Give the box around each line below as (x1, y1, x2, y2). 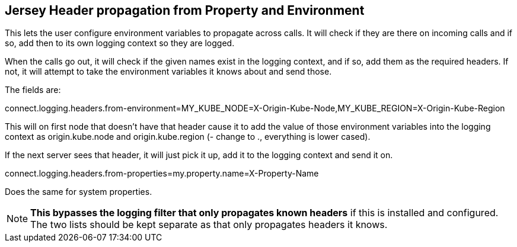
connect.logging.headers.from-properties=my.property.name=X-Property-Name (5, 168, 319, 179)
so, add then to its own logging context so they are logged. (5, 38, 235, 49)
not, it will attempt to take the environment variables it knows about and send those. (5, 66, 332, 77)
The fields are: (5, 85, 61, 95)
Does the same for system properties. (5, 187, 152, 197)
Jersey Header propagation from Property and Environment (5, 3, 365, 18)
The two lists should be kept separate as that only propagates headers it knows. (30, 219, 388, 231)
